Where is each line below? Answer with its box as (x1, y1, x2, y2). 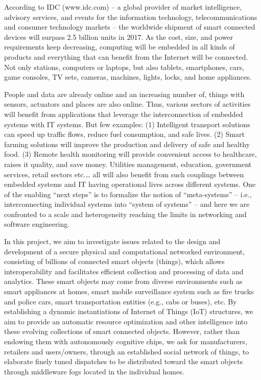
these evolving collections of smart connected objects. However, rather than (4, 326, 240, 337)
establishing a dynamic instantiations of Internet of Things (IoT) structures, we (4, 306, 253, 317)
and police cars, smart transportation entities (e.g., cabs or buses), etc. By (4, 296, 237, 306)
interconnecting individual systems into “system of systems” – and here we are (4, 199, 250, 209)
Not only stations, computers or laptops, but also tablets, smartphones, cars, (4, 61, 244, 72)
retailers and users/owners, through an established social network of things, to (4, 346, 249, 357)
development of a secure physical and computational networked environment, (4, 246, 245, 256)
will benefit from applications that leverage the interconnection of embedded (4, 108, 243, 119)
